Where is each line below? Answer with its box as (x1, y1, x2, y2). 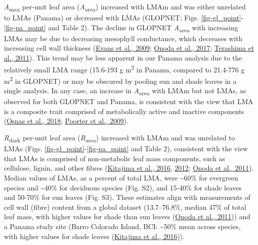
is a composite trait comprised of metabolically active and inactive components (4, 106, 245, 116)
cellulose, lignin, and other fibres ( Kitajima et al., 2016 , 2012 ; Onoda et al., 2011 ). (4, 163, 254, 173)
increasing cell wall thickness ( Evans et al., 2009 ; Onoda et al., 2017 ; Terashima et (4, 43, 254, 53)
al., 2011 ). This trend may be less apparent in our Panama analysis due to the (4, 53, 242, 63)
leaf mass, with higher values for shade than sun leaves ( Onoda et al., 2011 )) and (4, 211, 251, 222)
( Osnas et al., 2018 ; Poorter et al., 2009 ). (4, 116, 129, 126)
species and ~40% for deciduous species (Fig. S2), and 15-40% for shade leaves (4, 182, 242, 192)
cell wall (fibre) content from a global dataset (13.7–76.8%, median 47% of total (4, 201, 247, 212)
